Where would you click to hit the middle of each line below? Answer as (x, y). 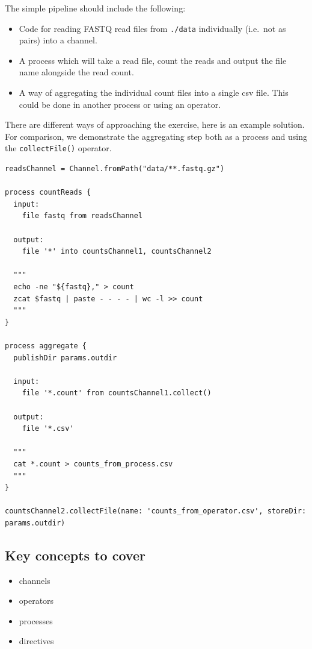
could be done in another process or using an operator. (120, 104)
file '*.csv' (48, 429)
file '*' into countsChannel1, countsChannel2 (117, 252)
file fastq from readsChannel (82, 216)
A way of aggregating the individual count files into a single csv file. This (154, 92)
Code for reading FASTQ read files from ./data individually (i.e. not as (152, 28)
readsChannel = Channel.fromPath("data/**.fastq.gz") (115, 169)
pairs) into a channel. (58, 40)
